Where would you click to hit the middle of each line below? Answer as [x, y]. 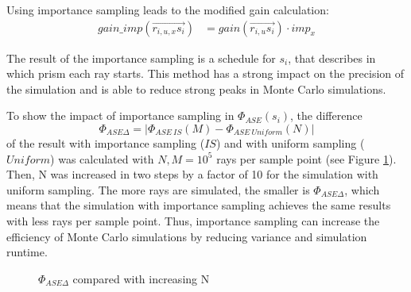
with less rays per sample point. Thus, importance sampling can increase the [193, 220]
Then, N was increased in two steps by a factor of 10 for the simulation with [192, 174]
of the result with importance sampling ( [106, 143]
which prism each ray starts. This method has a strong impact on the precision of [205, 73]
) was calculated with [102, 158]
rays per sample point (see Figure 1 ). [306, 158]
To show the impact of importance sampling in [120, 115]
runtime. [27, 252]
